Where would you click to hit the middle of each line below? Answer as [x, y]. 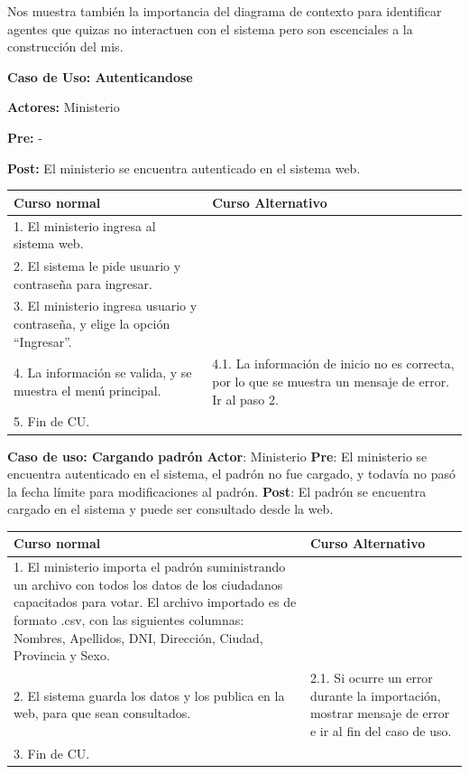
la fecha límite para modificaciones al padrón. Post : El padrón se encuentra [217, 491]
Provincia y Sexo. [62, 655]
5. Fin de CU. [52, 421]
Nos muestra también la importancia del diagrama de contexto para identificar [225, 11]
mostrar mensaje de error [380, 713]
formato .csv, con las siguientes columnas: [129, 620]
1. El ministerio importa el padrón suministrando [150, 567]
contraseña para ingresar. [83, 283]
